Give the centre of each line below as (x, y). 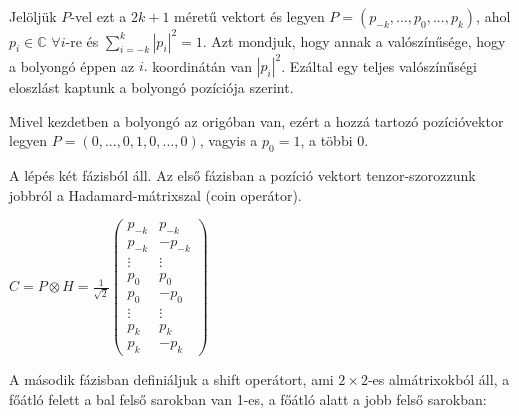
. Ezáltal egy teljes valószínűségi (379, 65)
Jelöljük (33, 16)
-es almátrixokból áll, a (438, 379)
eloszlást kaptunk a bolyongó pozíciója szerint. (151, 87)
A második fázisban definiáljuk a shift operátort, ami (171, 379)
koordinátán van (202, 65)
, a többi (326, 140)
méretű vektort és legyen (249, 16)
